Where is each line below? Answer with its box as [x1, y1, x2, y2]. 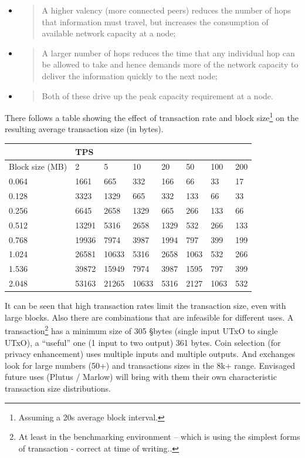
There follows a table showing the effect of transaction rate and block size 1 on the [5, 110, 299, 123]
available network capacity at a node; [42, 27, 176, 39]
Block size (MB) [9, 160, 67, 173]
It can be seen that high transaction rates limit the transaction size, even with [5, 299, 286, 312]
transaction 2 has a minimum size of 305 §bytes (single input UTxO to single [5, 323, 278, 337]
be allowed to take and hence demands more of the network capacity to [42, 58, 299, 70]
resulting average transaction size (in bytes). [5, 123, 164, 135]
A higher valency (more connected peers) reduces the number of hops [42, 4, 291, 16]
